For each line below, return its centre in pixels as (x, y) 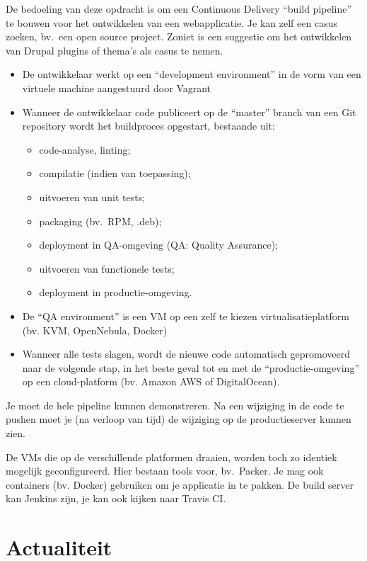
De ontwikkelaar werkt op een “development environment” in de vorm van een (192, 74)
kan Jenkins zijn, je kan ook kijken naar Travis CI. (116, 498)
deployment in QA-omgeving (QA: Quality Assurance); (158, 245)
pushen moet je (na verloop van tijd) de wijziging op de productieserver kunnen (179, 419)
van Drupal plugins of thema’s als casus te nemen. (115, 50)
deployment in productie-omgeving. (116, 292)
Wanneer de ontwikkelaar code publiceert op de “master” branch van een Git (189, 112)
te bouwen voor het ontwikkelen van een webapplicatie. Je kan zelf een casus (171, 22)
